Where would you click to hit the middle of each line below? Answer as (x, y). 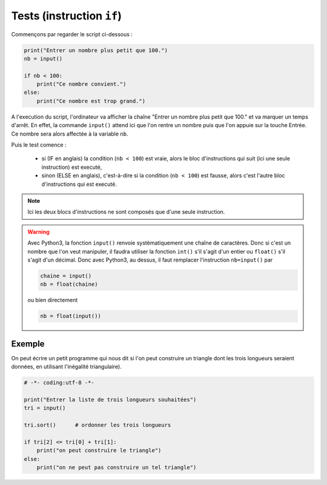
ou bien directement (53, 300)
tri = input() (45, 408)
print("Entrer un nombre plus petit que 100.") (96, 50)
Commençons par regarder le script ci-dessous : (72, 34)
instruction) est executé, (72, 167)
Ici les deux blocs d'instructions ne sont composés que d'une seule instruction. (126, 212)
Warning (38, 232)
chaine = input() (66, 276)
